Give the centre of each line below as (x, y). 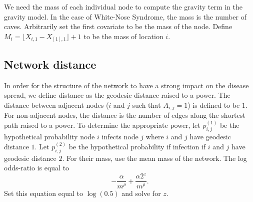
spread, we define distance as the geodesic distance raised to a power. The (117, 95)
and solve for (141, 193)
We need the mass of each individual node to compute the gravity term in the (123, 7)
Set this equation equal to (43, 193)
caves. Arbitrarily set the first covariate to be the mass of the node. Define (118, 26)
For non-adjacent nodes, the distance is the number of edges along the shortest (125, 115)
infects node (120, 136)
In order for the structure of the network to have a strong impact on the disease (126, 85)
